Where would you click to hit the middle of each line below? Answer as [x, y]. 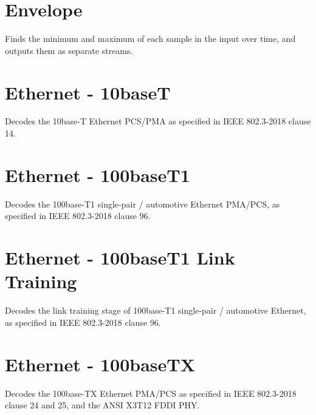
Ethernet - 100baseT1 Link [120, 258]
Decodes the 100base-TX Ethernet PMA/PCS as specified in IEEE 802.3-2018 [151, 393]
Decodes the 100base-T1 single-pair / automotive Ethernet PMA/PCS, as [143, 204]
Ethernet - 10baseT [88, 92]
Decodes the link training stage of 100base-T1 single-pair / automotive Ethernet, [156, 310]
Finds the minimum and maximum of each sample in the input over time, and [150, 39]
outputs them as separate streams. [69, 50]
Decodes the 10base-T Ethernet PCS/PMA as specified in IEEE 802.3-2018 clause [158, 121]
